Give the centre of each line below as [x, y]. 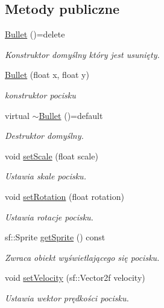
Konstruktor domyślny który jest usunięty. [82, 54]
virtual [17, 115]
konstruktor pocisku [40, 95]
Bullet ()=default [71, 115]
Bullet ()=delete [35, 34]
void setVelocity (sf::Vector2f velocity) [75, 278]
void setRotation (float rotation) [65, 196]
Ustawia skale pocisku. [46, 176]
